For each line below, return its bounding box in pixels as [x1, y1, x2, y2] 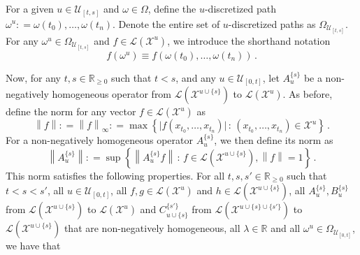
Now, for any [6, 70, 61, 85]
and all [271, 221, 301, 235]
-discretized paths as [228, 16, 316, 31]
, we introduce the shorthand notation [167, 33, 331, 48]
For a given [6, 1, 54, 15]
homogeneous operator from [52, 87, 172, 101]
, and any [175, 70, 216, 85]
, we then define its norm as [214, 133, 333, 147]
